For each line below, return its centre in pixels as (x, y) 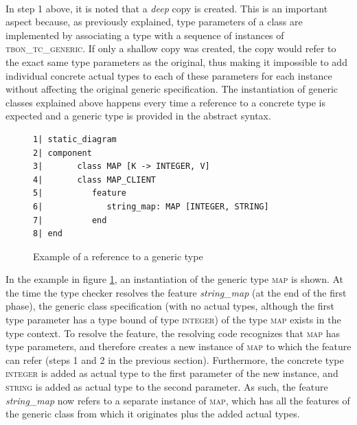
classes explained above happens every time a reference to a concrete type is (165, 102)
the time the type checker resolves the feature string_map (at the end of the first (176, 292)
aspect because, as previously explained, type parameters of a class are (154, 22)
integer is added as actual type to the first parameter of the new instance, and (172, 373)
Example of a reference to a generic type (118, 256)
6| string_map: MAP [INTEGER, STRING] (151, 206)
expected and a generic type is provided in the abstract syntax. (138, 116)
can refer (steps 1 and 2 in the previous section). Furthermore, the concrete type (175, 359)
